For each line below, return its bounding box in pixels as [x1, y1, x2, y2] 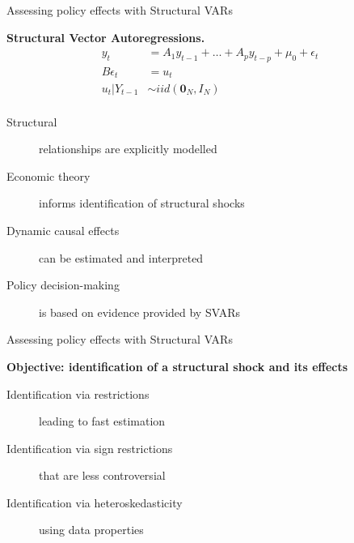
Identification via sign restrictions [6, 439, 173, 456]
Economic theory [6, 167, 91, 184]
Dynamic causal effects [6, 221, 120, 238]
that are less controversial [39, 467, 166, 484]
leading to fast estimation [39, 413, 166, 430]
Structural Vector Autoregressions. [6, 28, 205, 45]
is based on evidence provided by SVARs [39, 303, 240, 320]
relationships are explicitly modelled [39, 140, 217, 157]
